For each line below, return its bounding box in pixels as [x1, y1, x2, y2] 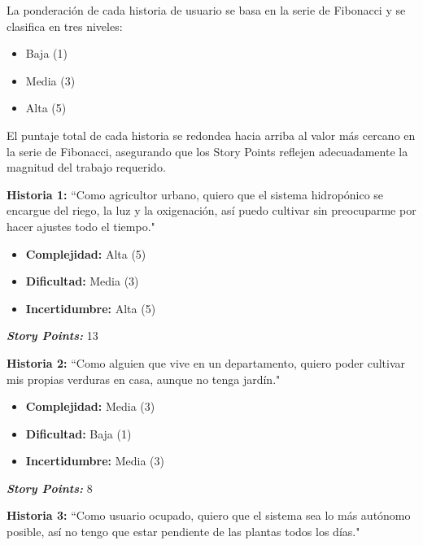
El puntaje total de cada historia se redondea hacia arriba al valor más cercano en [7, 126, 416, 143]
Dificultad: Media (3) [25, 272, 139, 290]
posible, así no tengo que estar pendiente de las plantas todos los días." [7, 523, 360, 540]
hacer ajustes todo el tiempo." [7, 217, 155, 234]
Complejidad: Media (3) [25, 398, 155, 415]
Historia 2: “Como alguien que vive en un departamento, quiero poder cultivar [7, 354, 406, 371]
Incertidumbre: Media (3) [25, 452, 164, 469]
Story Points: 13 [7, 327, 98, 344]
